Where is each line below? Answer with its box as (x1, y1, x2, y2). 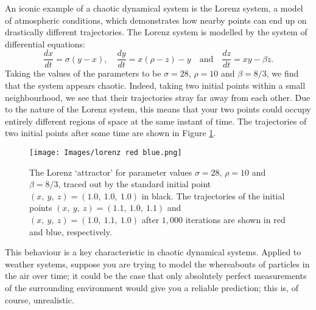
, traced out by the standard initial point (58, 177, 211, 190)
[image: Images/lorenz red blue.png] (29, 148, 182, 157)
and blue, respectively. (29, 225, 112, 238)
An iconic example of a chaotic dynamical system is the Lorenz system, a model (5, 2, 303, 14)
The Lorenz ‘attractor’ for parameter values (29, 165, 192, 178)
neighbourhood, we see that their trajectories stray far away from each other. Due (5, 91, 311, 103)
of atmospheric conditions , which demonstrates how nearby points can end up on (5, 13, 307, 26)
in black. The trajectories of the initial (141, 189, 285, 202)
